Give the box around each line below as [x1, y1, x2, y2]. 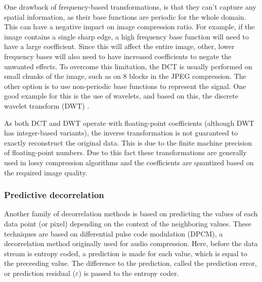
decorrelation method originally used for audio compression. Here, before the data [4, 238, 258, 249]
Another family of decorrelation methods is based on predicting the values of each [4, 208, 258, 219]
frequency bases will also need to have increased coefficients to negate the [4, 51, 232, 61]
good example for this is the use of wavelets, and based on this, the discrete [4, 90, 238, 101]
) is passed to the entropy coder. [78, 267, 179, 278]
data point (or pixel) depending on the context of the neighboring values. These [4, 218, 251, 228]
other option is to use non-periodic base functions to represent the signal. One [4, 80, 246, 91]
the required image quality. [4, 167, 88, 177]
